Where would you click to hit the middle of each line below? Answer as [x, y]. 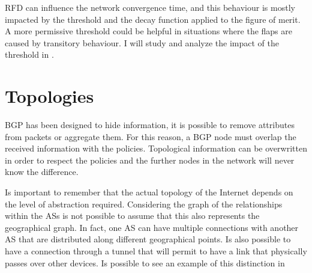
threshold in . [29, 54]
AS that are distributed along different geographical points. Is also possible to [148, 239]
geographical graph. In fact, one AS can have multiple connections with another [152, 227]
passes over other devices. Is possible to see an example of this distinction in [145, 262]
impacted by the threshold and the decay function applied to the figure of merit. [153, 19]
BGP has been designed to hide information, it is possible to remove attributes [150, 125]
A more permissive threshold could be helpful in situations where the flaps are [148, 31]
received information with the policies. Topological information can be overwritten [156, 148]
